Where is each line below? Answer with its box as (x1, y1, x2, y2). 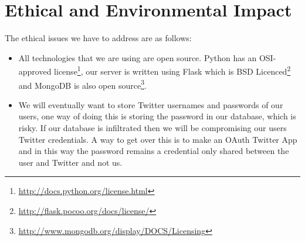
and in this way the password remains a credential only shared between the (18, 145, 289, 157)
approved (18, 65, 52, 77)
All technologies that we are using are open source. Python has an (18, 51, 257, 63)
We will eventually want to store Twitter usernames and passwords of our (18, 98, 283, 111)
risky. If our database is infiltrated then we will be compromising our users (18, 122, 287, 133)
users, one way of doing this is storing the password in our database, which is (18, 110, 296, 122)
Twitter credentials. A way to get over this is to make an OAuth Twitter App (18, 133, 297, 145)
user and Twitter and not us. (18, 156, 123, 168)
